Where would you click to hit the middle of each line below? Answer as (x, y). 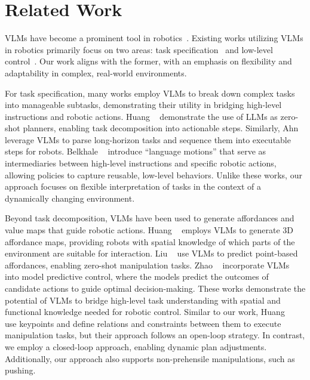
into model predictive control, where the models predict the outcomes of (137, 276)
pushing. (20, 370)
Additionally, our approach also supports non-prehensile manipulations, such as (150, 358)
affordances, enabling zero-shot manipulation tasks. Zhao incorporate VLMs (147, 265)
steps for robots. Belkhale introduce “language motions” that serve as (136, 151)
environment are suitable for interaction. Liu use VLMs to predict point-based (151, 253)
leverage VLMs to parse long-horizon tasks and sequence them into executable (148, 139)
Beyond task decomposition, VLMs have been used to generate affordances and (150, 218)
